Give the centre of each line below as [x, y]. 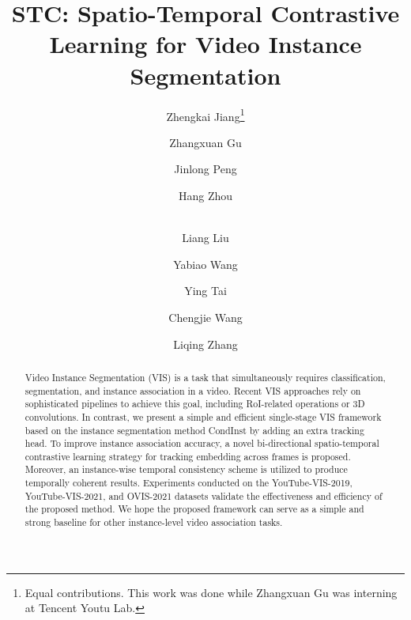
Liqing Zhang [205, 344]
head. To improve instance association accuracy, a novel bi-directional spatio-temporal [202, 443]
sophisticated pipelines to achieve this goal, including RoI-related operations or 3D [195, 404]
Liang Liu [205, 238]
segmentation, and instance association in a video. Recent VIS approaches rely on [193, 390]
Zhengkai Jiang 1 [205, 115]
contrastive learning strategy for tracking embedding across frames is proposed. [188, 456]
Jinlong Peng [205, 169]
